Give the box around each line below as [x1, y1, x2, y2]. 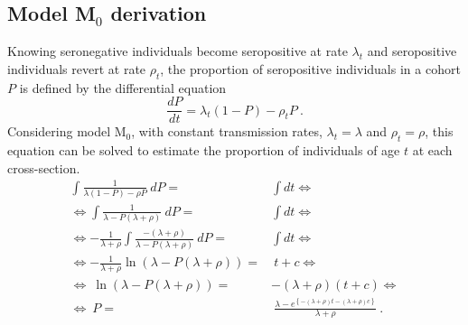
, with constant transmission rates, [131, 122, 323, 141]
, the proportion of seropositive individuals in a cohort [160, 59, 461, 78]
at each [412, 141, 453, 160]
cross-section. [7, 158, 80, 177]
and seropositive [367, 42, 457, 60]
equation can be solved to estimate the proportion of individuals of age [7, 141, 400, 160]
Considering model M [7, 122, 126, 141]
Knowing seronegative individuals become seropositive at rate [7, 42, 348, 60]
